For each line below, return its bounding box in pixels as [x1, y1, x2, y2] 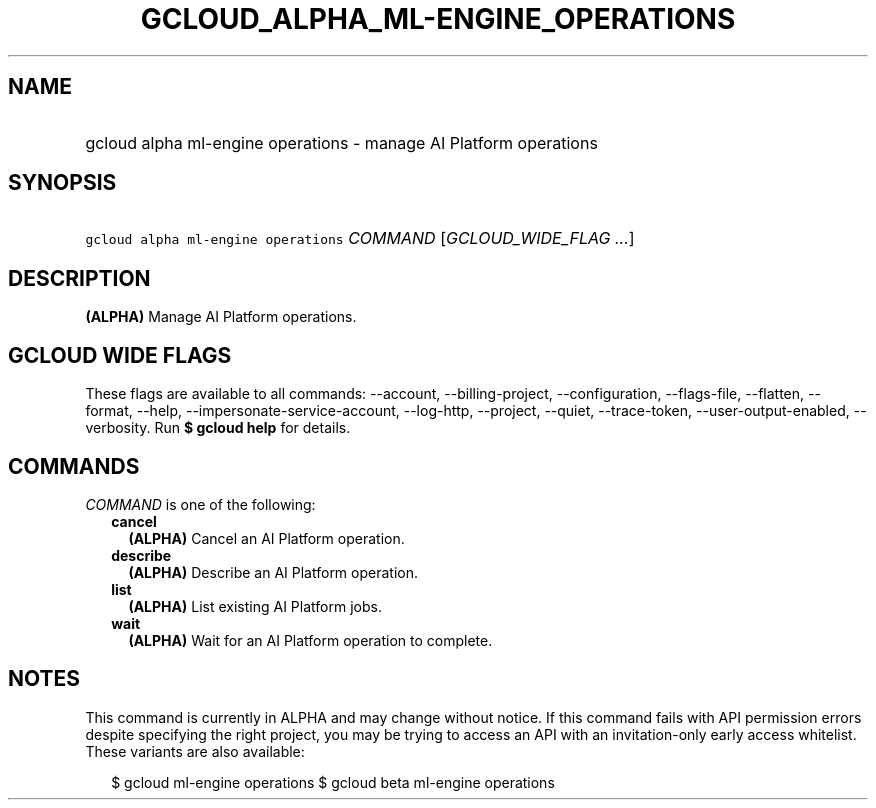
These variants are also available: [85, 742, 305, 760]
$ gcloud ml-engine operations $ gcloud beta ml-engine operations [111, 773, 555, 791]
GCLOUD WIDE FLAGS [8, 342, 232, 368]
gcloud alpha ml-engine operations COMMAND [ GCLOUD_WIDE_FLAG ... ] [85, 228, 635, 249]
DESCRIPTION [8, 265, 151, 291]
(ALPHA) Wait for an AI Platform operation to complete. [128, 631, 493, 649]
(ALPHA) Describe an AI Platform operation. [128, 563, 419, 581]
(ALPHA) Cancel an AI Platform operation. [128, 529, 405, 547]
